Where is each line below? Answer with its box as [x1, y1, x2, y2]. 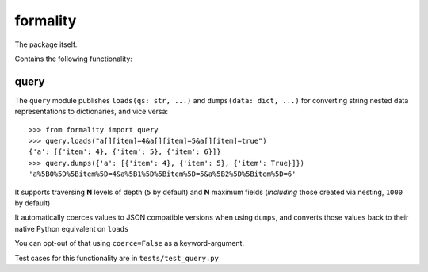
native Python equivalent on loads [14, 224, 129, 233]
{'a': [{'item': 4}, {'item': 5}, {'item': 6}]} [29, 147, 221, 156]
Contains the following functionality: [14, 54, 132, 63]
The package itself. [14, 40, 78, 49]
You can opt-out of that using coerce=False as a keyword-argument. [14, 239, 245, 248]
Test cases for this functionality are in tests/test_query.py [14, 253, 220, 262]
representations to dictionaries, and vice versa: [14, 107, 169, 117]
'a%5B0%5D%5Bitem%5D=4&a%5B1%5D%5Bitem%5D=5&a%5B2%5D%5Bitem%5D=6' [29, 170, 296, 178]
